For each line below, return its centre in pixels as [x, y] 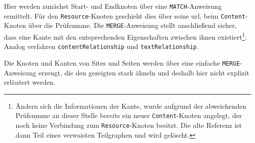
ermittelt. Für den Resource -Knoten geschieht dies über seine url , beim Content [125, 15]
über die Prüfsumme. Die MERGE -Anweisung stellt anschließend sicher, [132, 25]
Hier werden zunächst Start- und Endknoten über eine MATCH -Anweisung [113, 6]
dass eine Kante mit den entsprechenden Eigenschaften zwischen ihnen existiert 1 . [126, 36]
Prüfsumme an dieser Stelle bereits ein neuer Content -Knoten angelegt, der [129, 115]
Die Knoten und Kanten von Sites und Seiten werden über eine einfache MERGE [122, 62]
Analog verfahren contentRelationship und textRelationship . [101, 46]
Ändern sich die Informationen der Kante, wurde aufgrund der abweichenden [131, 106]
